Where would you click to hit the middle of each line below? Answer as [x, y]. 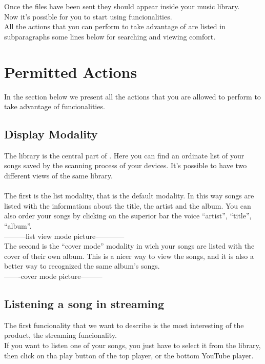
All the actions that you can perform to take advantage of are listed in [115, 26]
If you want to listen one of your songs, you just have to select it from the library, [132, 345]
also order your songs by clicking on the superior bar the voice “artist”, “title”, [128, 216]
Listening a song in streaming [84, 304]
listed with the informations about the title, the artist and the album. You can [128, 205]
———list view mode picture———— [64, 236]
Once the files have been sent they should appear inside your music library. [122, 6]
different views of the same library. [58, 176]
